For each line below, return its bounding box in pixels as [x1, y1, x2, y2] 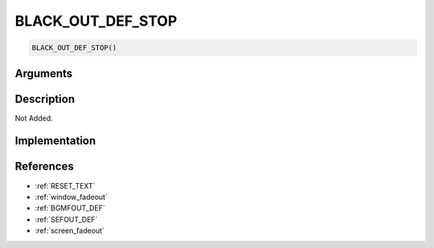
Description [14, 92, 76, 106]
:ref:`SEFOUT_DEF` [35, 214, 98, 224]
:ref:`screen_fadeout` [35, 226, 104, 236]
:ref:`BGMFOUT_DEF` [35, 203, 106, 213]
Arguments [14, 67, 73, 80]
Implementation [14, 134, 96, 148]
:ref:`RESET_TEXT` [35, 181, 96, 190]
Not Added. [14, 113, 54, 123]
